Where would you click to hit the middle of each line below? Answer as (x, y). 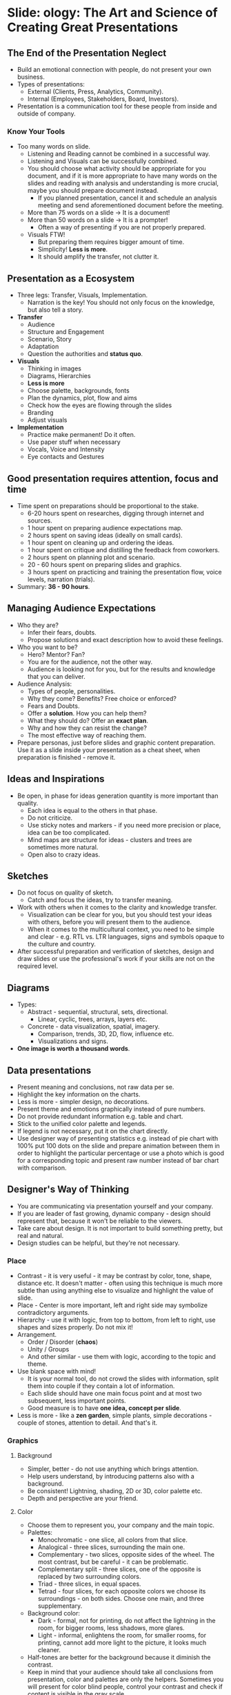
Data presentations (49, 1070)
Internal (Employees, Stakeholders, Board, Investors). (103, 99)
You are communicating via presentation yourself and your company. (115, 1206)
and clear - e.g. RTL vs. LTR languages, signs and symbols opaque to (126, 937)
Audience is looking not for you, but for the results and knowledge (121, 669)
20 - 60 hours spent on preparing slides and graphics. (104, 564)
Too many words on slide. (54, 147)
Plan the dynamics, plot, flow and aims (82, 398)
